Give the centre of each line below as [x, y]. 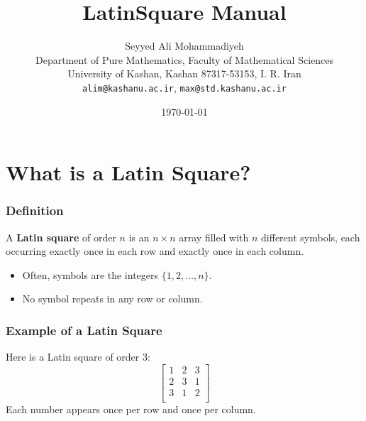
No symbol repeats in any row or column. [112, 299]
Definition [35, 210]
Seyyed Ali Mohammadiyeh [184, 46]
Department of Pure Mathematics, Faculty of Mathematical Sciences [184, 59]
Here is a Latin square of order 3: [78, 357]
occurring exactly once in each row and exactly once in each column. [155, 251]
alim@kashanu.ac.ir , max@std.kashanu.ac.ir [184, 87]
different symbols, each [311, 237]
